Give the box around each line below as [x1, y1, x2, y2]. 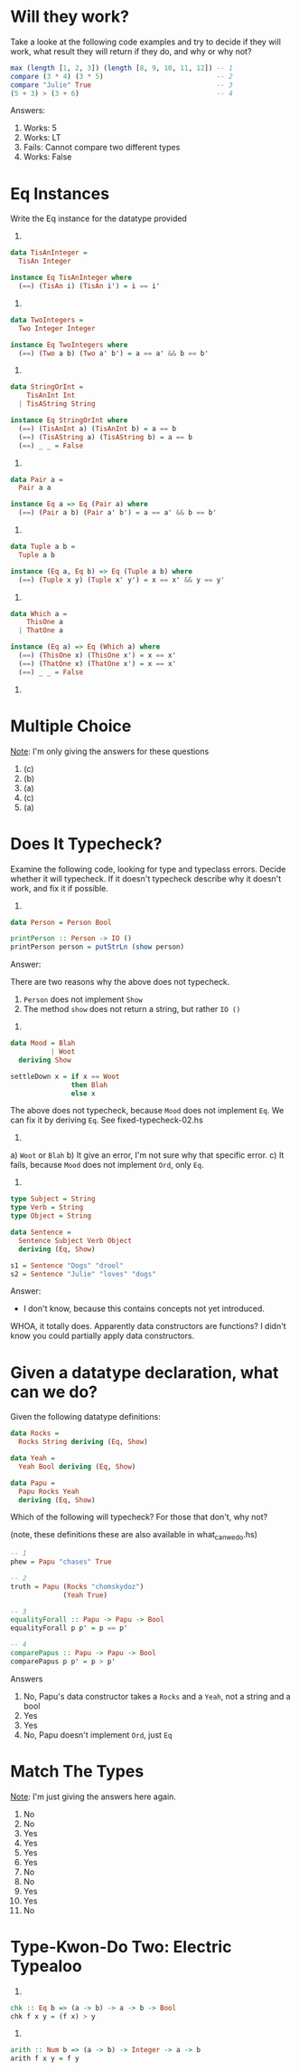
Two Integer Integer [18, 323, 96, 332]
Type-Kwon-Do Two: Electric [10, 1936, 232, 1957]
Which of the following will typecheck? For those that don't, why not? [10, 1511, 268, 1523]
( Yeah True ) [62, 1590, 107, 1600]
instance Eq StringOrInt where [10, 416, 128, 425]
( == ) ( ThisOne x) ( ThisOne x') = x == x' [18, 651, 177, 660]
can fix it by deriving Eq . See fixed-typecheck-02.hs [10, 1114, 204, 1125]
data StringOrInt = [10, 382, 84, 391]
